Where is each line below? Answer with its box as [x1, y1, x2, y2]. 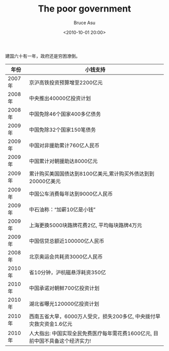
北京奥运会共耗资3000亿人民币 [29, 253, 103, 260]
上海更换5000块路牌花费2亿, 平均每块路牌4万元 [29, 222, 142, 229]
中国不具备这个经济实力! [34, 337, 92, 344]
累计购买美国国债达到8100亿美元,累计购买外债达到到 [29, 170, 154, 177]
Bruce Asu [73, 20, 96, 26]
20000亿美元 [29, 178, 61, 185]
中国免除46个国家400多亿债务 [29, 110, 101, 117]
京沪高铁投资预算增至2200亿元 [29, 79, 103, 86]
